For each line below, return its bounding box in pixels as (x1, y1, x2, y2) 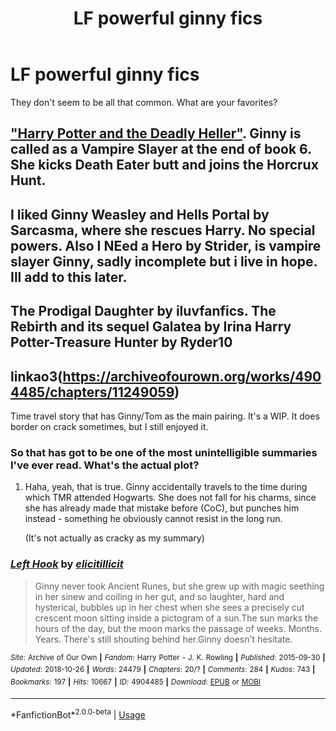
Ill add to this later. (10, 268, 128, 286)
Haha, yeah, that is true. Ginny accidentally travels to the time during (24, 481, 308, 493)
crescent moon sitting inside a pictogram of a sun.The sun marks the (34, 612, 319, 624)
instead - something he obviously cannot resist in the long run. (24, 513, 283, 525)
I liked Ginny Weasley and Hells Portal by (10, 206, 270, 223)
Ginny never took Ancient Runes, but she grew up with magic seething (34, 580, 325, 592)
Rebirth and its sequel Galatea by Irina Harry (10, 318, 292, 336)
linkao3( (10, 368, 63, 385)
